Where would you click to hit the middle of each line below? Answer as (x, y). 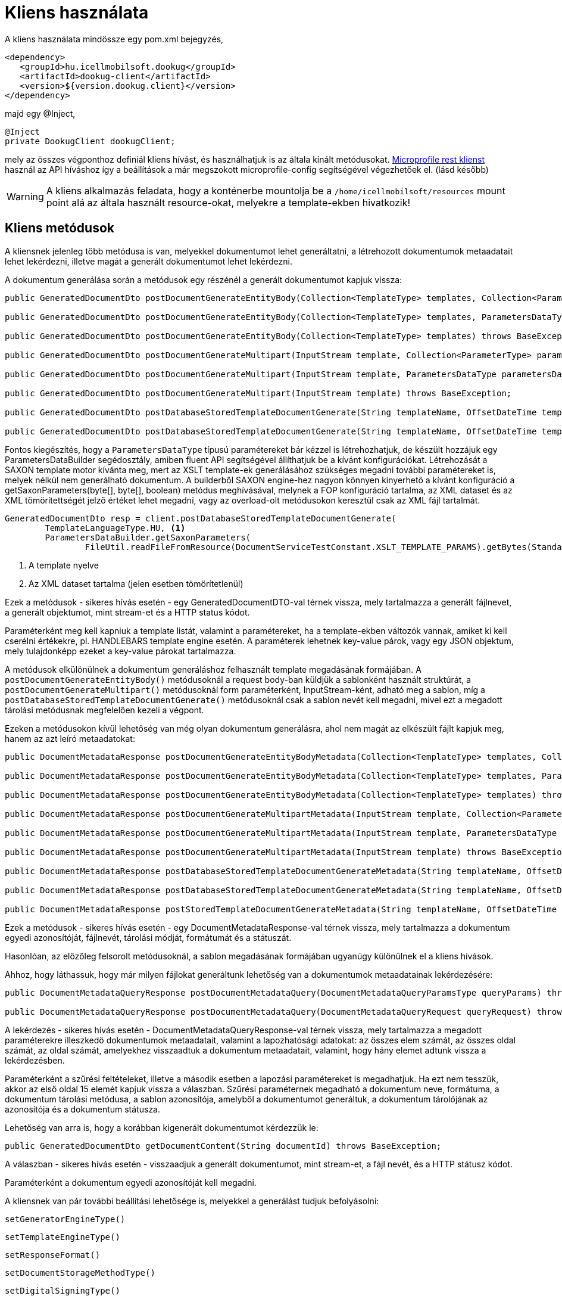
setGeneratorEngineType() (65, 1219)
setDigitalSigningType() (63, 1290)
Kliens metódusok (60, 228)
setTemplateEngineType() (63, 1237)
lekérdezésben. (35, 1060)
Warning (25, 196)
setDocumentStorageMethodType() (80, 1272)
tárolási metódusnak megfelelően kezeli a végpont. (104, 710)
